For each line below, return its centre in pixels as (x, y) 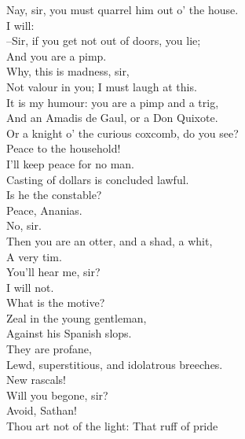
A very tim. (34, 256)
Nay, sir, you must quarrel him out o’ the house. (122, 9)
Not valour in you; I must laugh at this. (102, 86)
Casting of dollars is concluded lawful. (98, 179)
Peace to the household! (64, 148)
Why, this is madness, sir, (68, 71)
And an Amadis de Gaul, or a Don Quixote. (112, 118)
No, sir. (24, 225)
